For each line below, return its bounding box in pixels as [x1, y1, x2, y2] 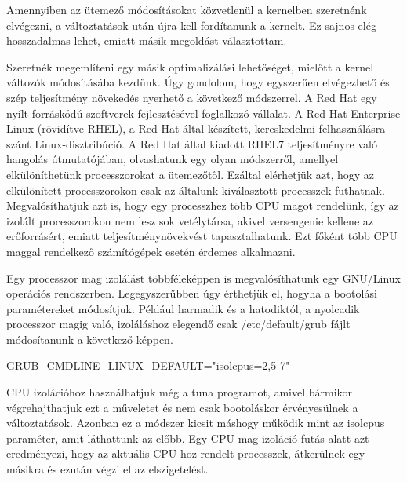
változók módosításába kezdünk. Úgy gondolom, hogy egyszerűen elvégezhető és [6, 74, 390, 90]
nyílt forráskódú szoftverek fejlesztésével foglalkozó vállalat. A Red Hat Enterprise [6, 104, 401, 121]
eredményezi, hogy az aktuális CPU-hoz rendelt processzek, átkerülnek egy [6, 445, 365, 462]
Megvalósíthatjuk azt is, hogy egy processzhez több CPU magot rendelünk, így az [6, 197, 399, 214]
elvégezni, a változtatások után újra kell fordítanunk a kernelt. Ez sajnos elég [6, 16, 376, 33]
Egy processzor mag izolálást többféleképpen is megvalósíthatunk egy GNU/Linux [6, 269, 402, 286]
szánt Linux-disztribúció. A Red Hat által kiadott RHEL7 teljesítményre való [6, 135, 378, 152]
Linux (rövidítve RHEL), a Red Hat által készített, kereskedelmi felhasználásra [6, 120, 386, 137]
